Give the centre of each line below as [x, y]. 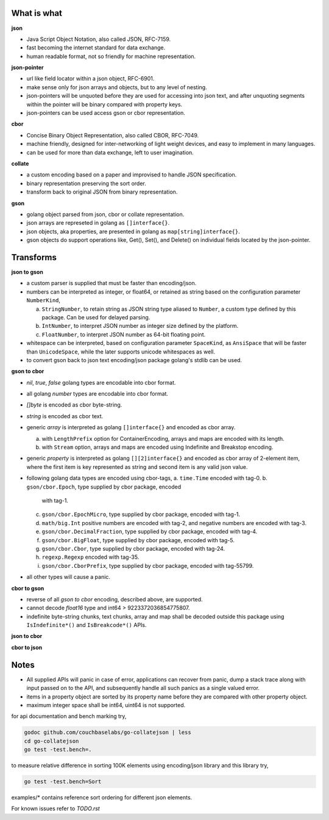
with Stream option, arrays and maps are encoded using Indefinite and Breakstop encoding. [157, 447]
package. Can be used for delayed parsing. [96, 317]
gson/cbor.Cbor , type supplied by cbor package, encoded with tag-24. [133, 548]
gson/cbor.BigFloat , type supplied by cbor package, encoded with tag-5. [138, 540]
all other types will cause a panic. [69, 577]
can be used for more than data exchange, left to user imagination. [110, 152]
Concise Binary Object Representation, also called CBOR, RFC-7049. [113, 135]
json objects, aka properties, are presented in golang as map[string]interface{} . [133, 231]
